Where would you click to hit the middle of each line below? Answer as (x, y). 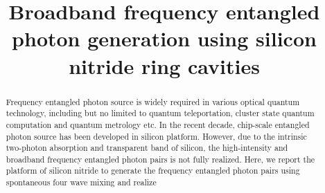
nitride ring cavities (164, 65)
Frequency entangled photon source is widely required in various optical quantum (153, 101)
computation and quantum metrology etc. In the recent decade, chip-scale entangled (158, 124)
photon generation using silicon (164, 38)
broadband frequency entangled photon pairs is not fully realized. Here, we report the (160, 159)
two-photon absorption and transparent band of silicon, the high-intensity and (147, 148)
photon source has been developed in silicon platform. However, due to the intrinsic (156, 136)
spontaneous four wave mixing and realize (81, 182)
